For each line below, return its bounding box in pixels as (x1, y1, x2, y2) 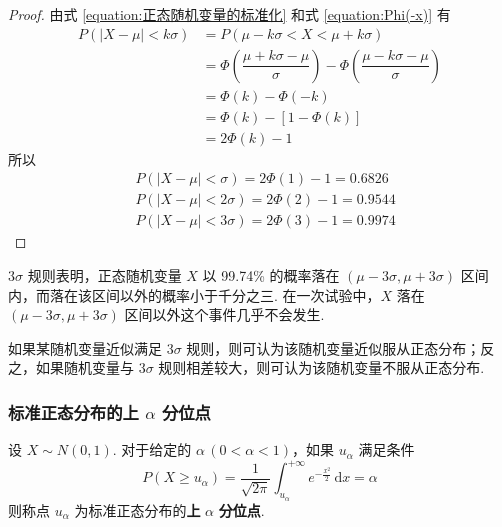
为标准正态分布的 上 (74, 499, 201, 520)
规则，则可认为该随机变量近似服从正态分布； (186, 337, 481, 358)
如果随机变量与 (35, 357, 134, 378)
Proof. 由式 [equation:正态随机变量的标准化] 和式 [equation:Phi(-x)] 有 (8, 4, 451, 24)
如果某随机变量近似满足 (8, 337, 162, 358)
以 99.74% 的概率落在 (202, 265, 340, 286)
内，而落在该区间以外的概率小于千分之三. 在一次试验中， (8, 284, 381, 305)
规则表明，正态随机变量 (27, 265, 182, 286)
